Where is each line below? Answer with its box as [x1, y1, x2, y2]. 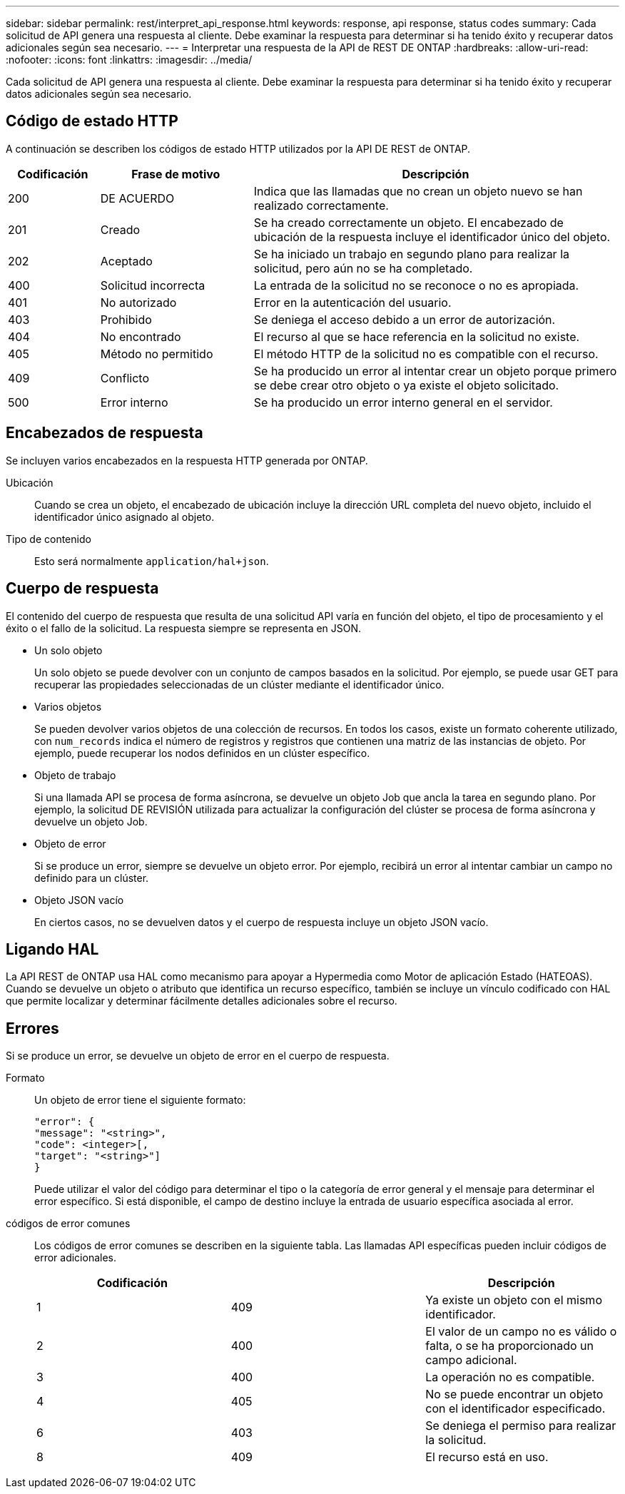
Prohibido [100, 312, 152, 327]
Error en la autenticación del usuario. [253, 295, 452, 310]
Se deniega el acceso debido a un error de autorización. [253, 312, 556, 327]
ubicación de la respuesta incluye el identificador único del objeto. [253, 229, 611, 244]
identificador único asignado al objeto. [34, 510, 215, 523]
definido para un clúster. [34, 871, 149, 884]
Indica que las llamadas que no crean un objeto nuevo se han [253, 183, 583, 198]
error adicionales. [34, 1251, 117, 1264]
